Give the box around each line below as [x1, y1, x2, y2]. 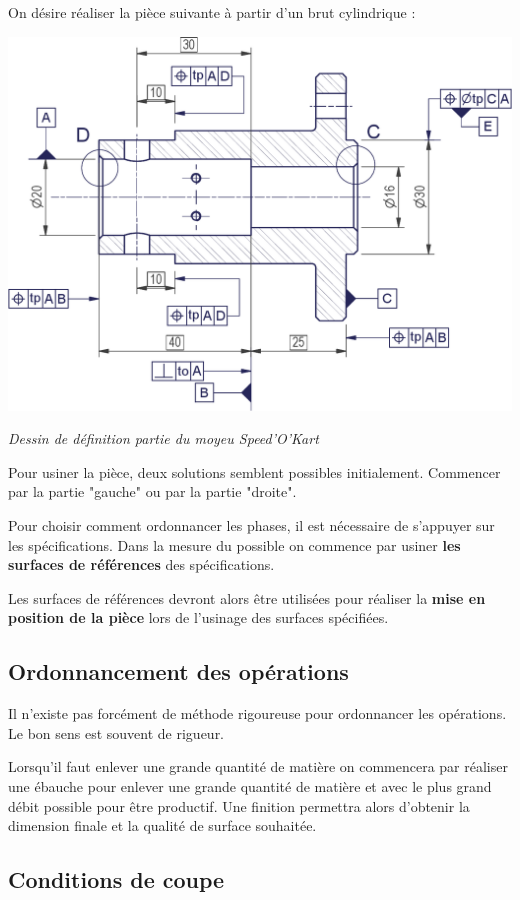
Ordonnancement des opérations [8, 656, 349, 687]
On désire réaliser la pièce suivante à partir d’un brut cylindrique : [8, 2, 416, 22]
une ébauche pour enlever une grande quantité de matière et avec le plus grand [8, 775, 492, 796]
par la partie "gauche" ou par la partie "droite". [8, 481, 297, 502]
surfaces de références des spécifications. [8, 554, 275, 575]
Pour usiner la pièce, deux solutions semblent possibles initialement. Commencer [8, 461, 501, 482]
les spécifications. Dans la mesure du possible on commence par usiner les [8, 534, 461, 555]
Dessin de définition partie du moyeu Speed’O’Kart [8, 428, 319, 449]
